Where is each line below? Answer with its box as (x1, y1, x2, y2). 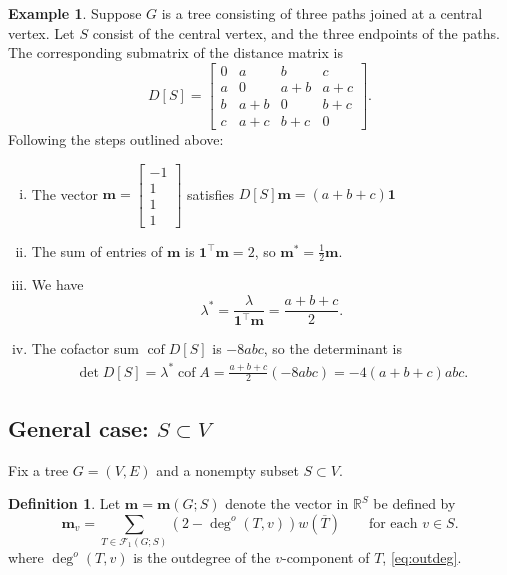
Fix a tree (8, 459, 69, 480)
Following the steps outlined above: (8, 128, 224, 149)
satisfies (187, 183, 234, 204)
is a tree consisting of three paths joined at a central (161, 3, 483, 23)
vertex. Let (8, 22, 75, 43)
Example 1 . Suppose (8, 3, 142, 23)
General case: (8, 412, 149, 443)
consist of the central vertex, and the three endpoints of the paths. (92, 22, 500, 43)
